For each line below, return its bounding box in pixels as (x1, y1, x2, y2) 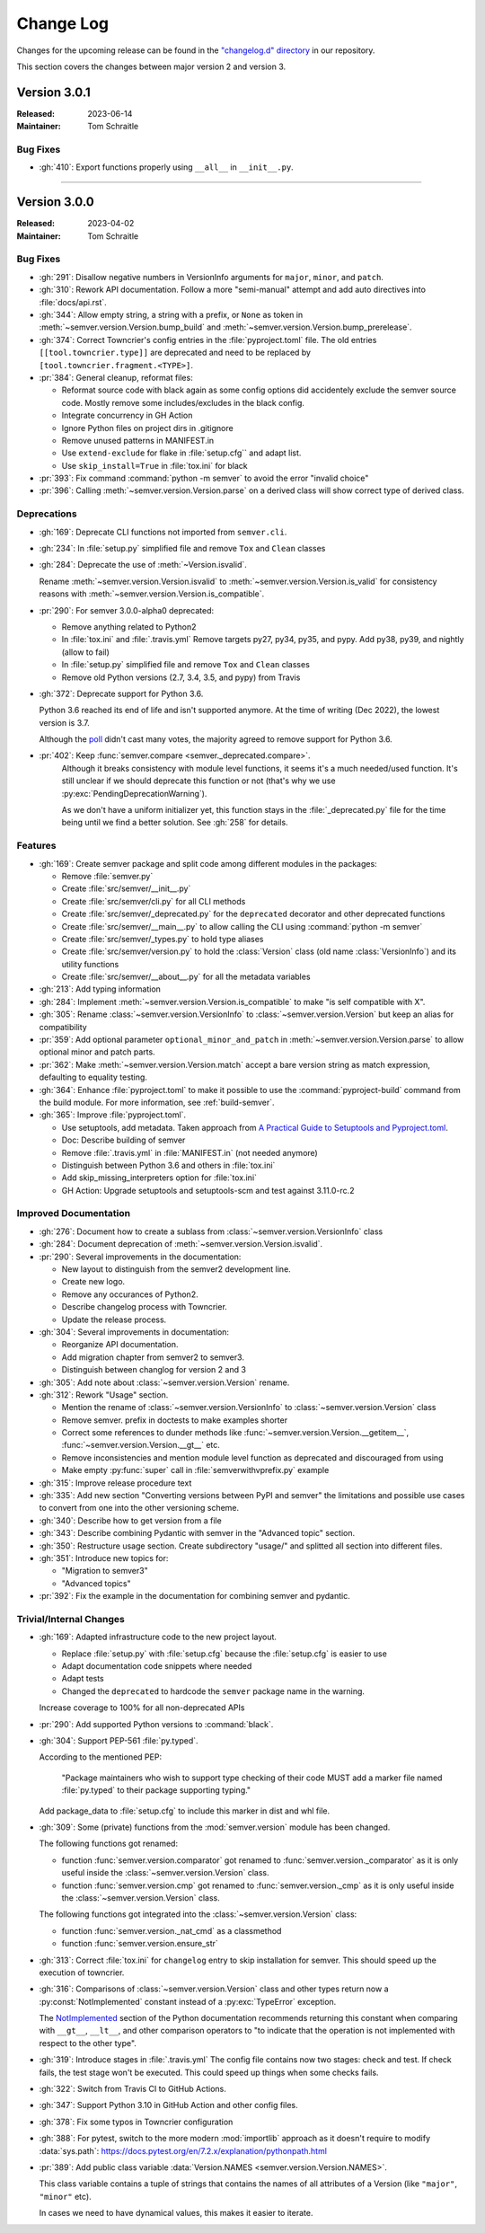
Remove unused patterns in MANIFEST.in (61, 435, 215, 446)
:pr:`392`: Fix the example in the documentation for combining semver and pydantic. (39, 1591, 350, 1602)
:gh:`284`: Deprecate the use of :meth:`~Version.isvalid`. (39, 560, 247, 570)
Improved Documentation (16, 1207, 131, 1220)
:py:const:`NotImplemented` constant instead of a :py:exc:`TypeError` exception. (39, 1996, 337, 2007)
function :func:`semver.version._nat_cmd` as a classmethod (61, 1925, 282, 1936)
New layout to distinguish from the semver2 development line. (61, 1264, 291, 1275)
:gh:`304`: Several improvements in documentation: (39, 1326, 229, 1337)
